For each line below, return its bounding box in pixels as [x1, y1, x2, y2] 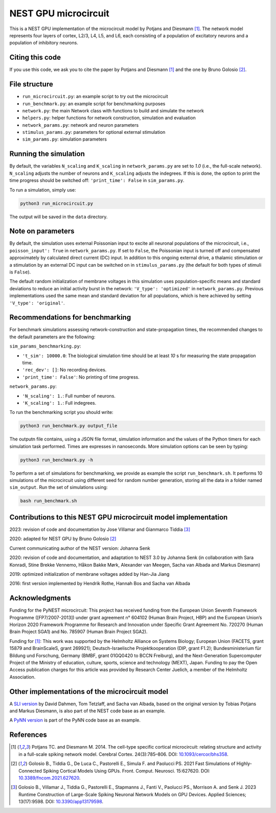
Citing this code [9, 53, 61, 62]
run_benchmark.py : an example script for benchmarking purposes [22, 100, 166, 107]
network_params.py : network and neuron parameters [22, 122, 139, 128]
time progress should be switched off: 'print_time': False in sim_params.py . [9, 177, 185, 183]
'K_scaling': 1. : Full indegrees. [22, 400, 97, 406]
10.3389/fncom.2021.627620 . [18, 775, 81, 781]
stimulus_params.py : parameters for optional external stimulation [22, 129, 166, 135]
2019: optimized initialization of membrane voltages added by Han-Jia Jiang [9, 571, 170, 577]
